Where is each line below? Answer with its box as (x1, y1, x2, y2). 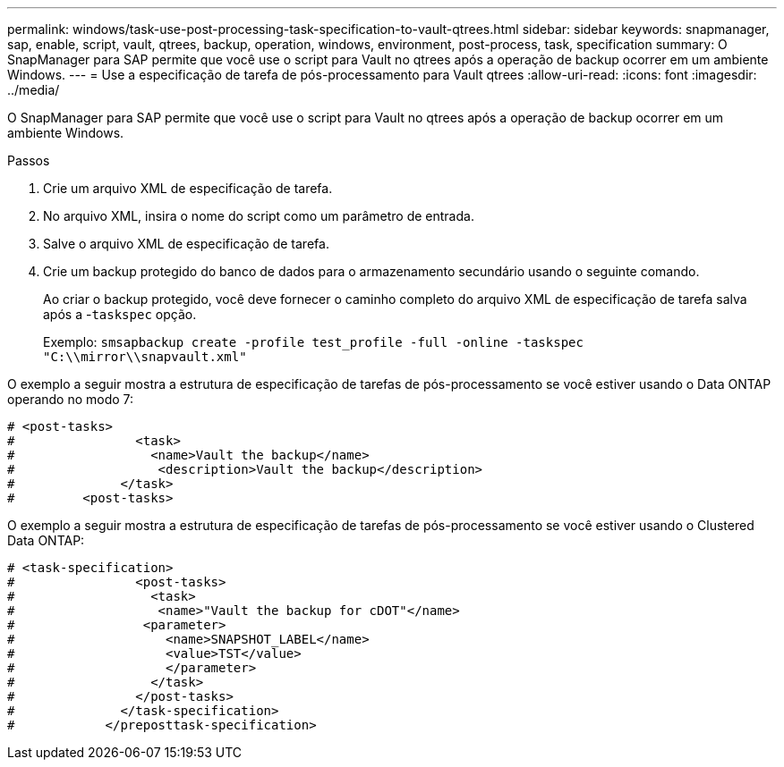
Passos (7, 153, 50, 168)
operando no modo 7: (7, 392, 134, 407)
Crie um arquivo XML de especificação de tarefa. (43, 181, 333, 196)
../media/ (7, 82, 60, 97)
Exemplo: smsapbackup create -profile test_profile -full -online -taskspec (43, 334, 584, 350)
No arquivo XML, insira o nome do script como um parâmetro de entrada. (43, 208, 474, 223)
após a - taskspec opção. (43, 307, 197, 322)
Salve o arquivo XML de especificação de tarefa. (43, 236, 329, 251)
